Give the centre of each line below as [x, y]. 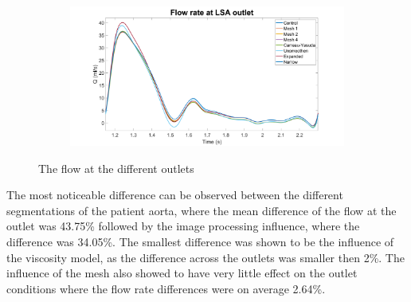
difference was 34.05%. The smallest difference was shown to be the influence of [200, 241]
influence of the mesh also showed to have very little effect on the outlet [182, 273]
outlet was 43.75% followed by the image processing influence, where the [183, 226]
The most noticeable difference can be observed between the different [175, 195]
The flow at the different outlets [116, 168]
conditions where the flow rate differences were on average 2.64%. [166, 288]
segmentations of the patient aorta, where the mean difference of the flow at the [202, 210]
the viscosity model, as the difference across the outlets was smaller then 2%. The [205, 257]
